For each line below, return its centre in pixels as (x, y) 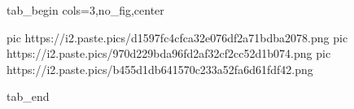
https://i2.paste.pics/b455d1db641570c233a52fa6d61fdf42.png (160, 69)
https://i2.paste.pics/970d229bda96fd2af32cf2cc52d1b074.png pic (169, 53)
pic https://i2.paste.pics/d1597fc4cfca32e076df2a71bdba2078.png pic (177, 37)
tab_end (28, 96)
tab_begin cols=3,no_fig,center (85, 10)
